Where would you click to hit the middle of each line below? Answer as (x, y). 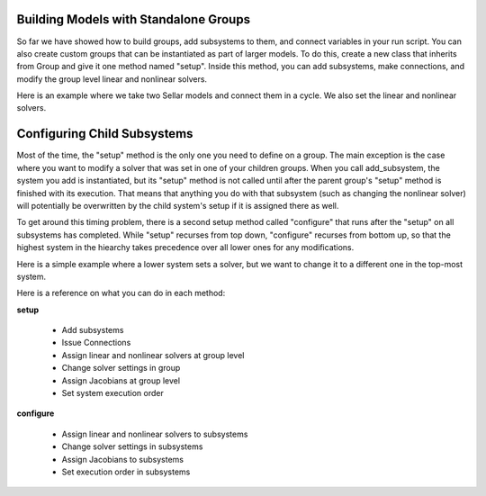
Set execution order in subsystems (126, 472)
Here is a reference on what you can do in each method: (121, 293)
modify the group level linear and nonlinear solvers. (112, 79)
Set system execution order (112, 393)
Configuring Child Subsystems (105, 134)
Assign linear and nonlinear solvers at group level (153, 355)
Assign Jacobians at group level (121, 380)
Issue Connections (96, 343)
